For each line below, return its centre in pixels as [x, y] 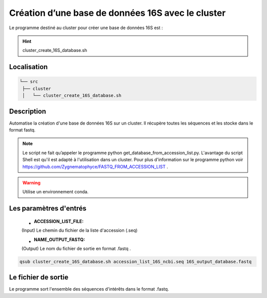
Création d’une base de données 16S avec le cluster [117, 13]
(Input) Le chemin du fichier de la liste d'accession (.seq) [80, 230]
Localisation [28, 67]
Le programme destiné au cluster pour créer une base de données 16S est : [86, 28]
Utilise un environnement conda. [56, 192]
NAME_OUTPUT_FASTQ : [59, 239]
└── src [29, 82]
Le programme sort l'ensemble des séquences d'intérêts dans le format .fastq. [89, 289]
